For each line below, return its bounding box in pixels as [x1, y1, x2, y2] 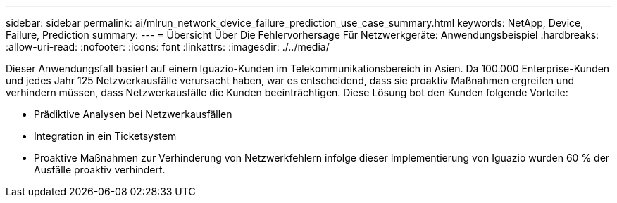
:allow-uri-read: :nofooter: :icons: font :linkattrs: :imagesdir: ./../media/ [6, 41, 330, 53]
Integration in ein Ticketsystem [34, 130, 177, 142]
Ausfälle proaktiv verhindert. [34, 164, 166, 176]
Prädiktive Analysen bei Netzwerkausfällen [34, 108, 232, 120]
